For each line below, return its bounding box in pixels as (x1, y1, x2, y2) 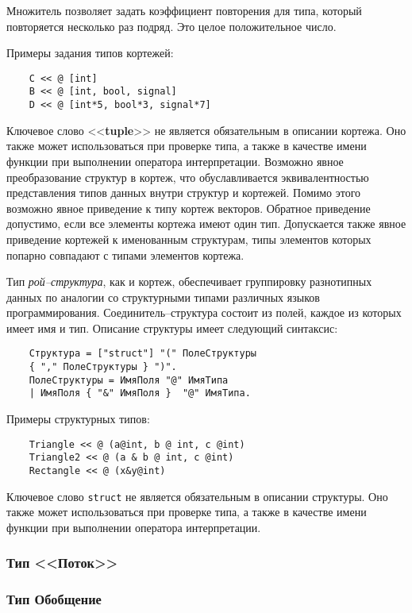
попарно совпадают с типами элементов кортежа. (6, 246, 245, 263)
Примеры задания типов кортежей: (6, 44, 174, 61)
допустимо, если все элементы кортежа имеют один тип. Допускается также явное (6, 215, 406, 232)
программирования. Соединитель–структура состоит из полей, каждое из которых (6, 304, 402, 321)
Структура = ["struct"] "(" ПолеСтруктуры (29, 348, 256, 360)
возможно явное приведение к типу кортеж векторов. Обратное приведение (6, 199, 371, 216)
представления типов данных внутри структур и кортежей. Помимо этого (6, 184, 361, 201)
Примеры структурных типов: (6, 411, 150, 427)
